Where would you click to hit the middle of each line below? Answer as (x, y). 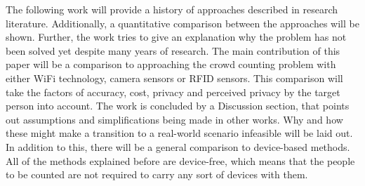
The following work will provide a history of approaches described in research (172, 9)
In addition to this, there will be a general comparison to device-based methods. (178, 146)
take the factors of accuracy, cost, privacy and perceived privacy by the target (173, 92)
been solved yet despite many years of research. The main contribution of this (173, 50)
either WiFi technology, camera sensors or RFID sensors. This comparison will (174, 78)
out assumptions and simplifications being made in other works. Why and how (174, 119)
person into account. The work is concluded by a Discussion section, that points (178, 106)
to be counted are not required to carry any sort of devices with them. (157, 174)
